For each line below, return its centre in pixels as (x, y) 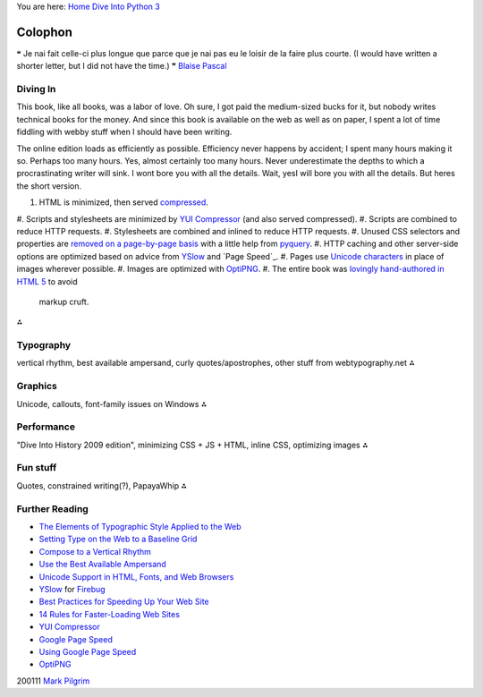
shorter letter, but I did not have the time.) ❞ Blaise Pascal (122, 66)
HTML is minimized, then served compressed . (124, 202)
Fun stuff (37, 468)
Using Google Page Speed (88, 651)
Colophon (45, 32)
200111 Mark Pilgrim (53, 681)
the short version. (49, 186)
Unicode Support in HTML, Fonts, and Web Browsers (136, 576)
